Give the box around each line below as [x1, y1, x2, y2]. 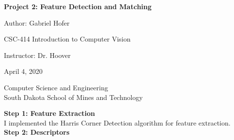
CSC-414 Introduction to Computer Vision [4, 34, 131, 44]
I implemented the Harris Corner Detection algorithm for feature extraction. [4, 117, 231, 127]
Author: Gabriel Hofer [4, 17, 70, 28]
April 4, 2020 [4, 66, 43, 76]
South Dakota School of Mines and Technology [4, 92, 143, 102]
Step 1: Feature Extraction [4, 108, 95, 118]
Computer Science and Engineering [4, 82, 108, 92]
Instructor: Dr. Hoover [4, 50, 71, 60]
